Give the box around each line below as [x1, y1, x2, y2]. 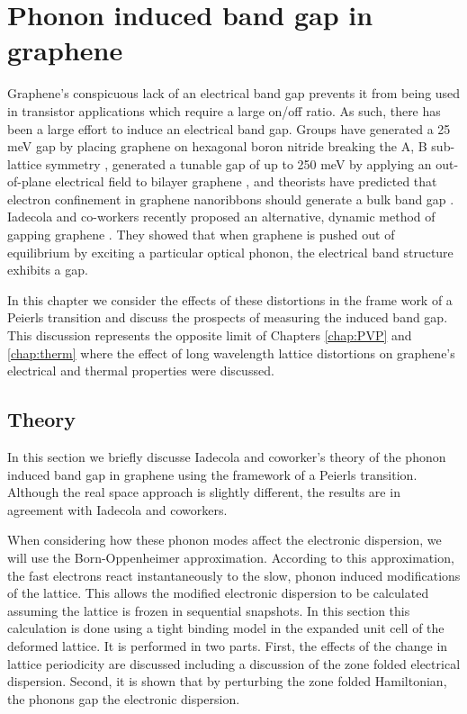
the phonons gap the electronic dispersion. [7, 689, 240, 708]
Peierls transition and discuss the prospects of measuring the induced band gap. [7, 308, 448, 327]
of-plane [7, 172, 51, 191]
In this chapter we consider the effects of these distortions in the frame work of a [7, 290, 453, 309]
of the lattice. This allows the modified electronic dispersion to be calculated [7, 583, 429, 602]
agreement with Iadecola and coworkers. [7, 500, 228, 519]
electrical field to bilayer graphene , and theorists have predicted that [55, 172, 437, 191]
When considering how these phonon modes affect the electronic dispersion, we [7, 530, 442, 549]
